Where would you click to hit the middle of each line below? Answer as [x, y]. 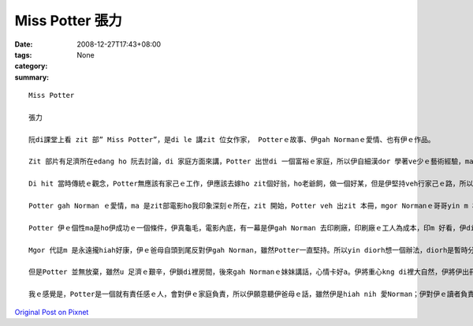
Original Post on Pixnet [52, 312]
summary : [32, 77]
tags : [23, 54]
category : [31, 66]
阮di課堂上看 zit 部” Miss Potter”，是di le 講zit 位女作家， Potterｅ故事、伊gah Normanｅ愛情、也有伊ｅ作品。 [232, 139]
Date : [24, 44]
